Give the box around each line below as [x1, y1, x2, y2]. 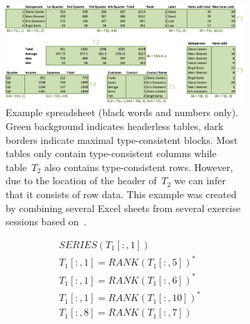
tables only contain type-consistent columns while [6, 146, 217, 161]
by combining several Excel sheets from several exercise [6, 200, 241, 215]
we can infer [174, 173, 226, 188]
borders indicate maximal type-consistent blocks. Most [6, 132, 238, 147]
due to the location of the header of [6, 173, 157, 188]
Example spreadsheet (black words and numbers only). [6, 105, 239, 120]
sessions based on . [6, 214, 87, 229]
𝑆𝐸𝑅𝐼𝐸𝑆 [59, 240, 97, 250]
